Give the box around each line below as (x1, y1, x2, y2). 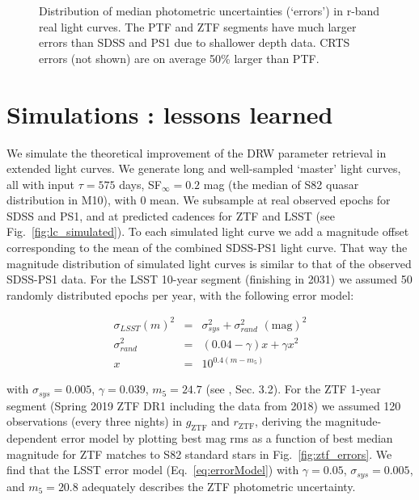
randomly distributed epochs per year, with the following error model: (6, 286, 354, 303)
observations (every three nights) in (6, 413, 182, 430)
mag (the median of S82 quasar (203, 175, 359, 192)
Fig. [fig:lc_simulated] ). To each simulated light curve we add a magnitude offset (6, 223, 409, 240)
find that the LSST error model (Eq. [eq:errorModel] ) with (6, 461, 299, 478)
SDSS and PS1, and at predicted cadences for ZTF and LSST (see (6, 207, 335, 224)
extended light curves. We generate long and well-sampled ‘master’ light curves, (6, 160, 401, 177)
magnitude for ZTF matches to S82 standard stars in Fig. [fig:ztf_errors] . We (6, 445, 392, 462)
